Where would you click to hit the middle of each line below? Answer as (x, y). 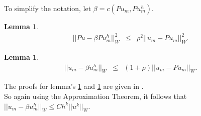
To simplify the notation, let (48, 8)
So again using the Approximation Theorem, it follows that (95, 96)
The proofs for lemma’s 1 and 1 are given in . (74, 86)
